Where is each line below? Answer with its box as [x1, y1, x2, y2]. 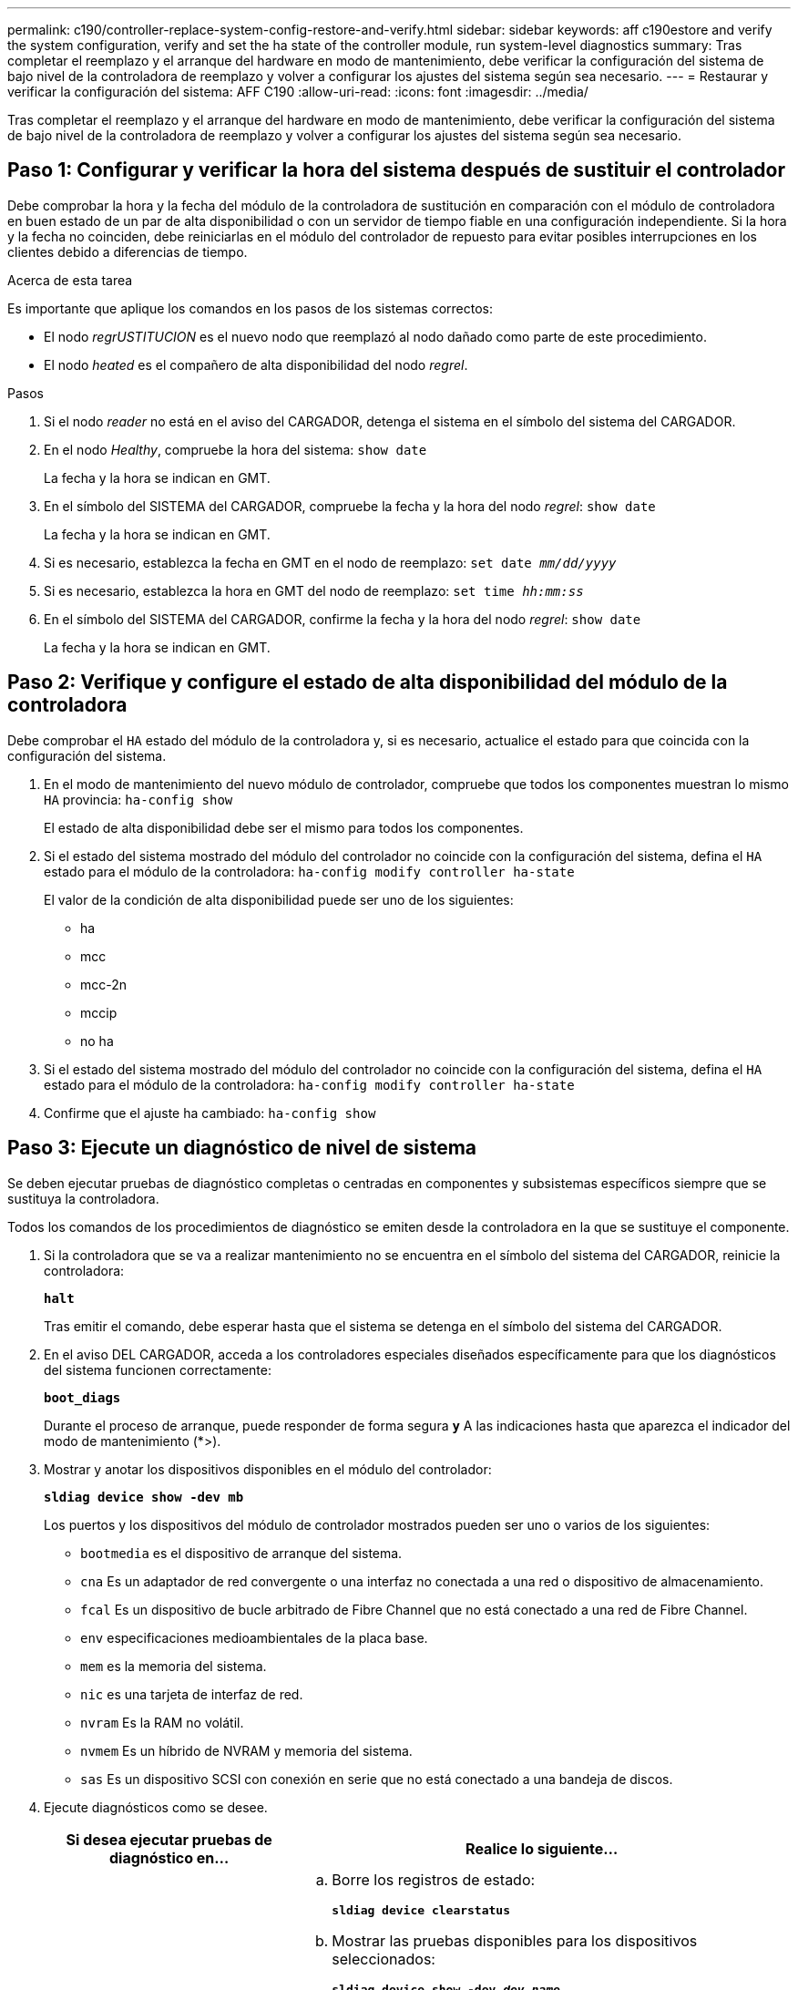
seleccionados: [332, 1949, 435, 1968]
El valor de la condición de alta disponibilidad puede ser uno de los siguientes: [44, 891, 514, 908]
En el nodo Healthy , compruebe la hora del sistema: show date [44, 441, 427, 457]
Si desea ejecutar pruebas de [66, 1830, 272, 1849]
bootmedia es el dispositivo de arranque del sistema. [80, 1544, 403, 1561]
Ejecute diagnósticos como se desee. [44, 1799, 268, 1815]
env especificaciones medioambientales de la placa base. [80, 1629, 428, 1646]
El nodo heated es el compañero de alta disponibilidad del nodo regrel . [44, 356, 468, 373]
